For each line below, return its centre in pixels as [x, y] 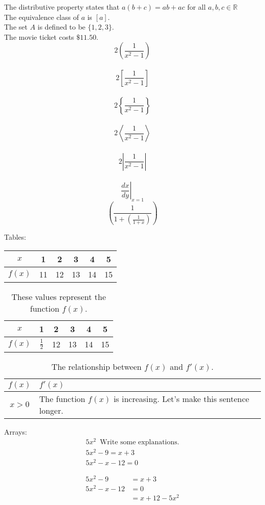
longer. [51, 410]
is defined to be [61, 27]
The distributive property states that [62, 7]
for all [196, 7]
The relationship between [97, 366]
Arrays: [16, 431]
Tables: [15, 237]
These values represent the [59, 296]
